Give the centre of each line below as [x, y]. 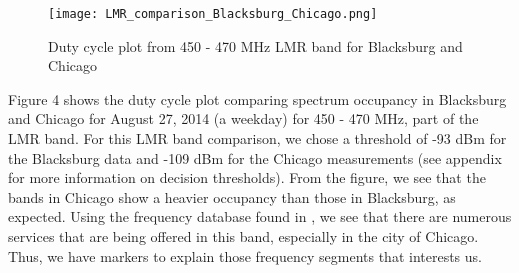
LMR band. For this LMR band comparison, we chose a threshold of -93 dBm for [257, 138]
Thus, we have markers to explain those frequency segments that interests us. [245, 255]
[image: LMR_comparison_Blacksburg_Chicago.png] [213, 14]
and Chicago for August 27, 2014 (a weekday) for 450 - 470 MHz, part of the [243, 118]
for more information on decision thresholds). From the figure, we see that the [247, 177]
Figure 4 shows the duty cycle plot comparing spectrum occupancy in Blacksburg [257, 98]
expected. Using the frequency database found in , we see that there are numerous [260, 216]
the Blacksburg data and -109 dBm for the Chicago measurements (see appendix [255, 157]
